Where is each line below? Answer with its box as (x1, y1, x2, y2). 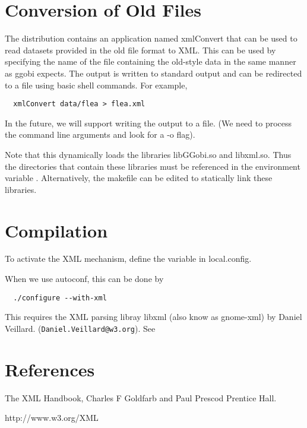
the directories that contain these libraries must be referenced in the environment (5, 160, 300, 172)
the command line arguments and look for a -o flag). (5, 128, 195, 141)
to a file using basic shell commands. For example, (5, 78, 188, 91)
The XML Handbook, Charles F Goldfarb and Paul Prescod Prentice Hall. (5, 391, 277, 404)
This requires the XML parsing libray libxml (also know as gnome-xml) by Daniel (5, 310, 302, 323)
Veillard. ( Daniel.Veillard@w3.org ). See (5, 322, 156, 334)
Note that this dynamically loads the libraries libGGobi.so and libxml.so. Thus (5, 148, 292, 160)
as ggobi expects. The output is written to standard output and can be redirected (5, 66, 302, 79)
